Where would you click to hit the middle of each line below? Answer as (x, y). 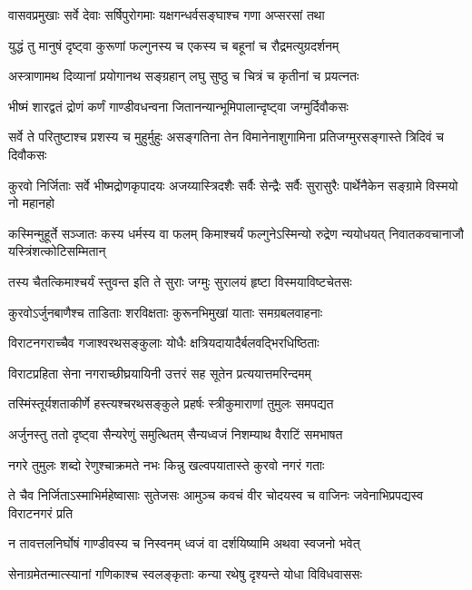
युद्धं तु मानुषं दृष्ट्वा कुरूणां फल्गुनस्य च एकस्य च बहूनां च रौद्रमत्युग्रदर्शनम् (174, 45)
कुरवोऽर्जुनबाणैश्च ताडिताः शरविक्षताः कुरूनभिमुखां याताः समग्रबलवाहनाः (166, 312)
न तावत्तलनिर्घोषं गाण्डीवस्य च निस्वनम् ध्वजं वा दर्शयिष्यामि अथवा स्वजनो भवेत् (184, 543)
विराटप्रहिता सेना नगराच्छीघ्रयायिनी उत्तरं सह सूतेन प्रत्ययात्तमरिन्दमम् (160, 373)
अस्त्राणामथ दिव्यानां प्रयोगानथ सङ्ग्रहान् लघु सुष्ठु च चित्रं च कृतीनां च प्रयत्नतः (184, 76)
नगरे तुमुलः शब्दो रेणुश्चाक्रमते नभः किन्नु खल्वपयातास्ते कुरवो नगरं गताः (167, 464)
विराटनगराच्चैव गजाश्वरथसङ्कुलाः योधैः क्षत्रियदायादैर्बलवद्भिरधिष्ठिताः (164, 343)
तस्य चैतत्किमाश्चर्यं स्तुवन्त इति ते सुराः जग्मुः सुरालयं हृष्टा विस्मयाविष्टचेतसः (180, 281)
